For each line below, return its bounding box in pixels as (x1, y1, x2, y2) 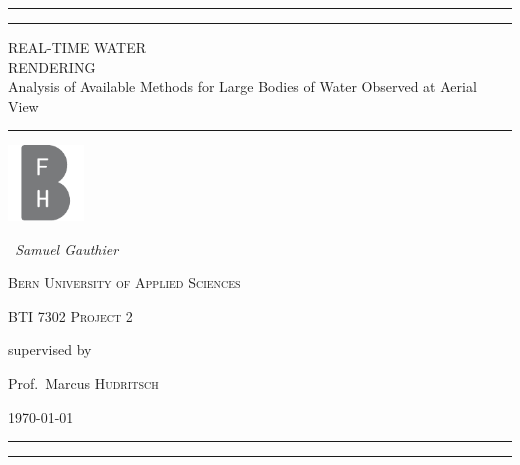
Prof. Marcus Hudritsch (8, 372, 159, 393)
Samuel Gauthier (15, 238, 119, 259)
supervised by (8, 339, 92, 360)
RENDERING (8, 56, 96, 77)
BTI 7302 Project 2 (8, 305, 133, 326)
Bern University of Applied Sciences (8, 272, 241, 293)
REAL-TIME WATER (8, 37, 147, 57)
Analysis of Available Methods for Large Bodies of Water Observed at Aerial (8, 76, 477, 97)
